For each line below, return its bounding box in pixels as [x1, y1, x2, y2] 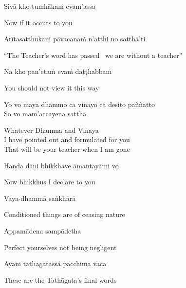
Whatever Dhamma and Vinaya [4, 125, 99, 135]
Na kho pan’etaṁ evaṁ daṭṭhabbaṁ [4, 66, 112, 76]
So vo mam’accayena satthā [4, 108, 87, 119]
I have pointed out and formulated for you [4, 134, 130, 144]
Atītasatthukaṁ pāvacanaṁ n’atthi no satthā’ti [4, 34, 146, 44]
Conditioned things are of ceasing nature [4, 209, 125, 219]
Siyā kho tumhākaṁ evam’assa [4, 1, 95, 11]
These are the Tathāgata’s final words [4, 274, 117, 285]
